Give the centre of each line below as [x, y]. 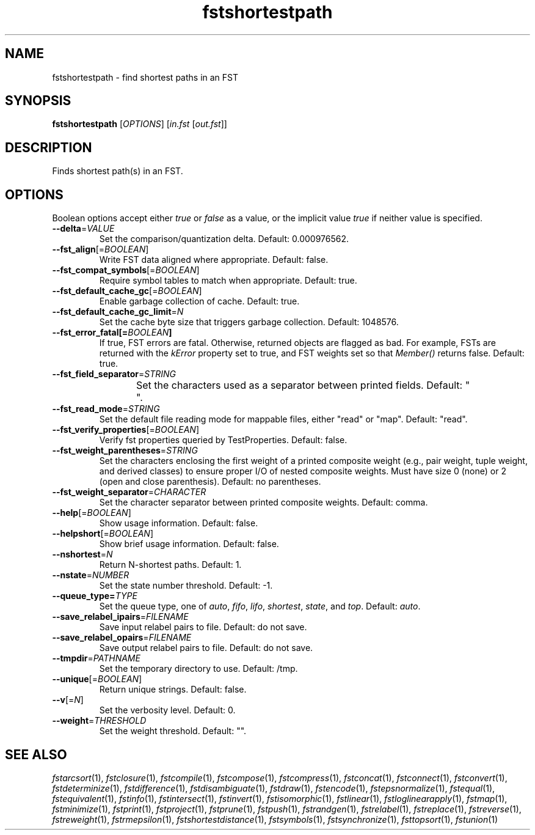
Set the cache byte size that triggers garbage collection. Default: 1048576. [249, 322]
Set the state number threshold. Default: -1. [186, 586]
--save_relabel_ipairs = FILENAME [120, 617]
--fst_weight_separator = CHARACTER [129, 492]
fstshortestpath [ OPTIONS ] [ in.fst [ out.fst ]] [140, 124]
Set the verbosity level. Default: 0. [167, 710]
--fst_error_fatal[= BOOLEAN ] [112, 333]
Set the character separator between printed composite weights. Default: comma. [264, 502]
